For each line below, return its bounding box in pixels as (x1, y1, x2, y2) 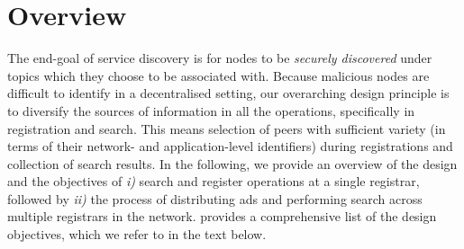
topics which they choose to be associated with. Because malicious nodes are (7, 66, 430, 84)
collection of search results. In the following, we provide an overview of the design (7, 154, 458, 173)
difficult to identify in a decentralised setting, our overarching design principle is (7, 84, 450, 102)
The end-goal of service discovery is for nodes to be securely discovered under (7, 49, 432, 67)
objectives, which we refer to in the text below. (7, 225, 267, 244)
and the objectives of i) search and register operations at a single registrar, (7, 172, 420, 191)
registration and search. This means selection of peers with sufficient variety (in (7, 119, 446, 138)
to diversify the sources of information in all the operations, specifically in (7, 101, 415, 120)
